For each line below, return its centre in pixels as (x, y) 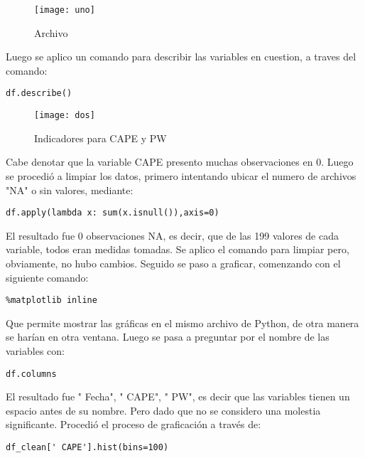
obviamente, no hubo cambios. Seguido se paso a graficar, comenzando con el (173, 263)
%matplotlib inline (51, 300)
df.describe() (39, 94)
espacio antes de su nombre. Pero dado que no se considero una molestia (163, 410)
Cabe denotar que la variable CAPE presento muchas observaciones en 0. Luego (180, 162)
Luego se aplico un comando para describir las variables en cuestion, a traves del (181, 57)
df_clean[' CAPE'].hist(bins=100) (87, 448)
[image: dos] (65, 116)
